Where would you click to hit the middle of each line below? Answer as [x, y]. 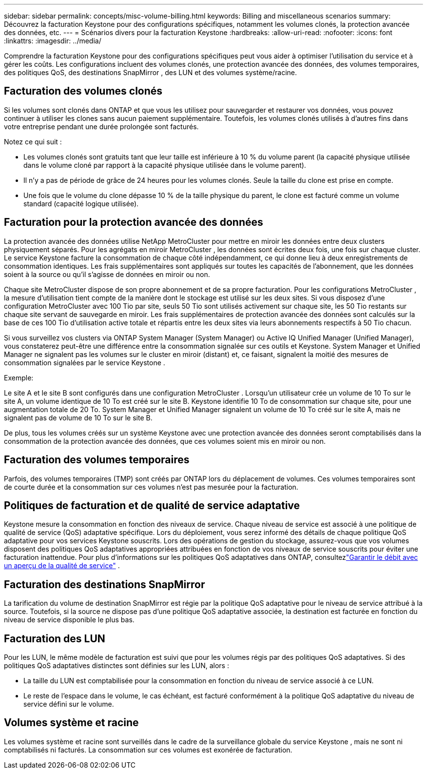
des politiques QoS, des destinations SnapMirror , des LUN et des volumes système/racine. [150, 72]
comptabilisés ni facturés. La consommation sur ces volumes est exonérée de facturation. [148, 750]
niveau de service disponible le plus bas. [69, 620]
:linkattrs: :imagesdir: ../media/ [53, 41]
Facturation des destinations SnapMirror [105, 584]
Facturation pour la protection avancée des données [134, 222]
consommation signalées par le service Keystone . [85, 362]
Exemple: [19, 377]
